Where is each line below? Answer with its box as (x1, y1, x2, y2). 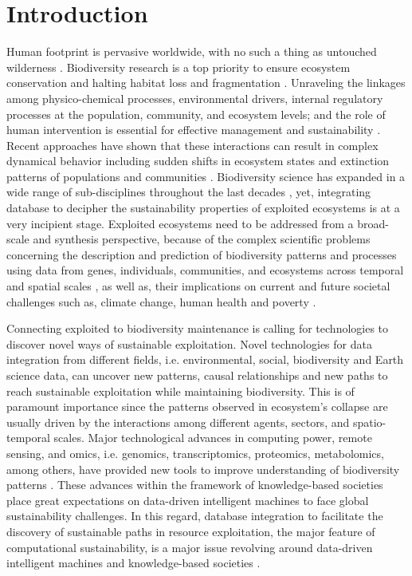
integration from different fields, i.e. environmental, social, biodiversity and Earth (6, 351, 404, 368)
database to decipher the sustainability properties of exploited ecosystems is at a (6, 199, 400, 216)
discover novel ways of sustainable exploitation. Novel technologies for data (6, 335, 372, 352)
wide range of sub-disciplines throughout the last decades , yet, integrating (6, 183, 371, 200)
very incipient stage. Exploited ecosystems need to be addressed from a (6, 215, 354, 231)
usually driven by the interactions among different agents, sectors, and (6, 413, 350, 430)
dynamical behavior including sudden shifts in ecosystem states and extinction (6, 152, 390, 169)
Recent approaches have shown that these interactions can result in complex (6, 136, 379, 153)
